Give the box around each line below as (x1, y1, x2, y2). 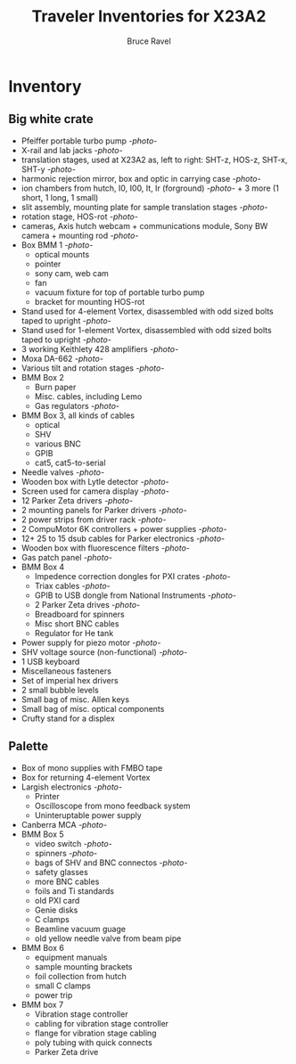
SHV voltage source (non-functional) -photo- (21, 646, 188, 657)
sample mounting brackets (34, 961, 133, 972)
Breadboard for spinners (34, 609, 126, 619)
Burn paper (34, 381, 77, 392)
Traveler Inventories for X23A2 (31, 6, 267, 27)
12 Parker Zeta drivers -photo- (21, 495, 134, 505)
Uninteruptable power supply (34, 809, 142, 821)
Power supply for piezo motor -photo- (21, 637, 161, 648)
